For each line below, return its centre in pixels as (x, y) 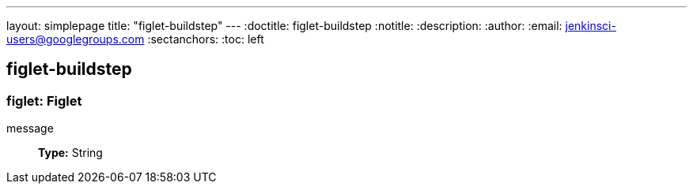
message (30, 129)
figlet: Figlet (44, 101)
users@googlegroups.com (76, 39)
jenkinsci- (591, 26)
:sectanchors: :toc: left (206, 39)
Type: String (70, 153)
